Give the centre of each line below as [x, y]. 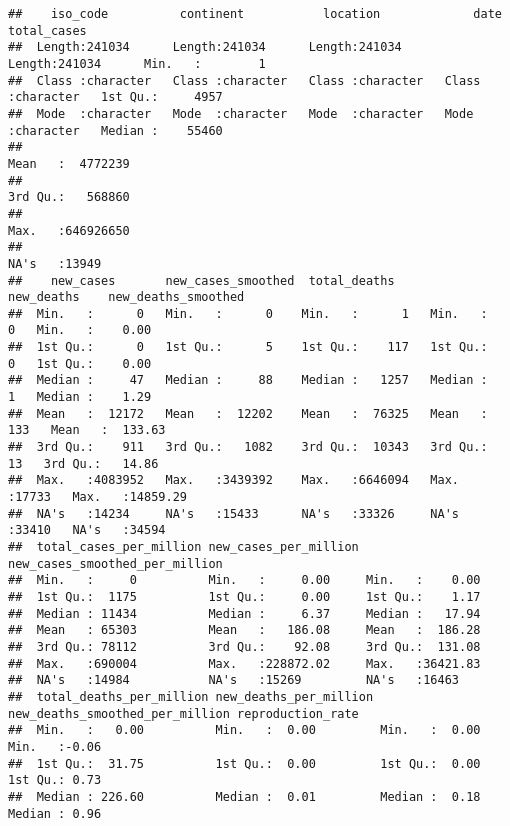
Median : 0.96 [55, 813]
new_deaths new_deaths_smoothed [126, 297]
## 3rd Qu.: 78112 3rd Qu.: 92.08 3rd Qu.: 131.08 [244, 646]
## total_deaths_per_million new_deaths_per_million [191, 696]
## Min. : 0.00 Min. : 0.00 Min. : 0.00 [244, 730]
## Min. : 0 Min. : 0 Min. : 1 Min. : [248, 313]
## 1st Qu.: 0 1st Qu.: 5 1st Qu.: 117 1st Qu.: [248, 347]
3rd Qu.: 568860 [69, 197]
